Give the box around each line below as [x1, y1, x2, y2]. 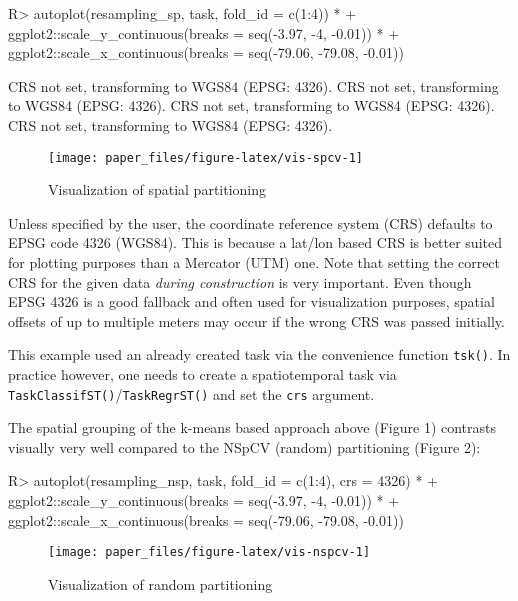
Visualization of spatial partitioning [48, 179, 267, 200]
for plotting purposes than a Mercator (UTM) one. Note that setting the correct [8, 252, 501, 272]
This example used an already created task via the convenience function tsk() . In [8, 344, 511, 365]
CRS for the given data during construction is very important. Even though [8, 271, 472, 292]
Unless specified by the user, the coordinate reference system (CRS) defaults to [8, 212, 493, 233]
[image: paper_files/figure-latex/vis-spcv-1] [48, 150, 363, 165]
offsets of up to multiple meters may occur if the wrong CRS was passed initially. [8, 310, 505, 331]
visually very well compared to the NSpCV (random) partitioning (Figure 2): [8, 436, 481, 457]
